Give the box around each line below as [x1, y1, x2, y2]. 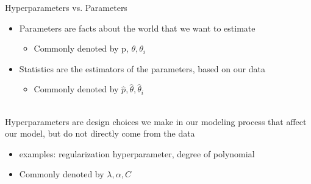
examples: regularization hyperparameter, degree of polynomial [19, 147, 255, 160]
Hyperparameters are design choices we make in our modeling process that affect [5, 115, 307, 128]
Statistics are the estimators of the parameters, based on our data [19, 62, 265, 75]
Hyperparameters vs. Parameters [5, 1, 127, 13]
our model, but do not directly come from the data [5, 127, 195, 140]
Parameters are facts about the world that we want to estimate [19, 21, 256, 34]
